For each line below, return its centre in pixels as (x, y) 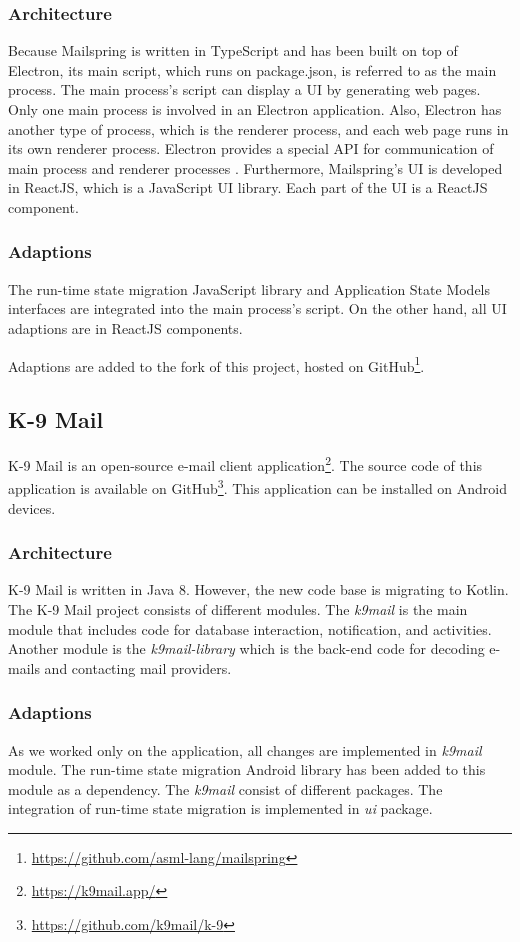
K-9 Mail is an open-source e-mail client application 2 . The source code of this (245, 463)
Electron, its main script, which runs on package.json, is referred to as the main (252, 69)
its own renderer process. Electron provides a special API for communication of (251, 148)
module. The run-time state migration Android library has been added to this (247, 769)
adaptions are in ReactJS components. (125, 327)
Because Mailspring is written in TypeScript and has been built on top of (233, 50)
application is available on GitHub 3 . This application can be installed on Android (258, 486)
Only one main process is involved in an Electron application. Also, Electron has (255, 109)
